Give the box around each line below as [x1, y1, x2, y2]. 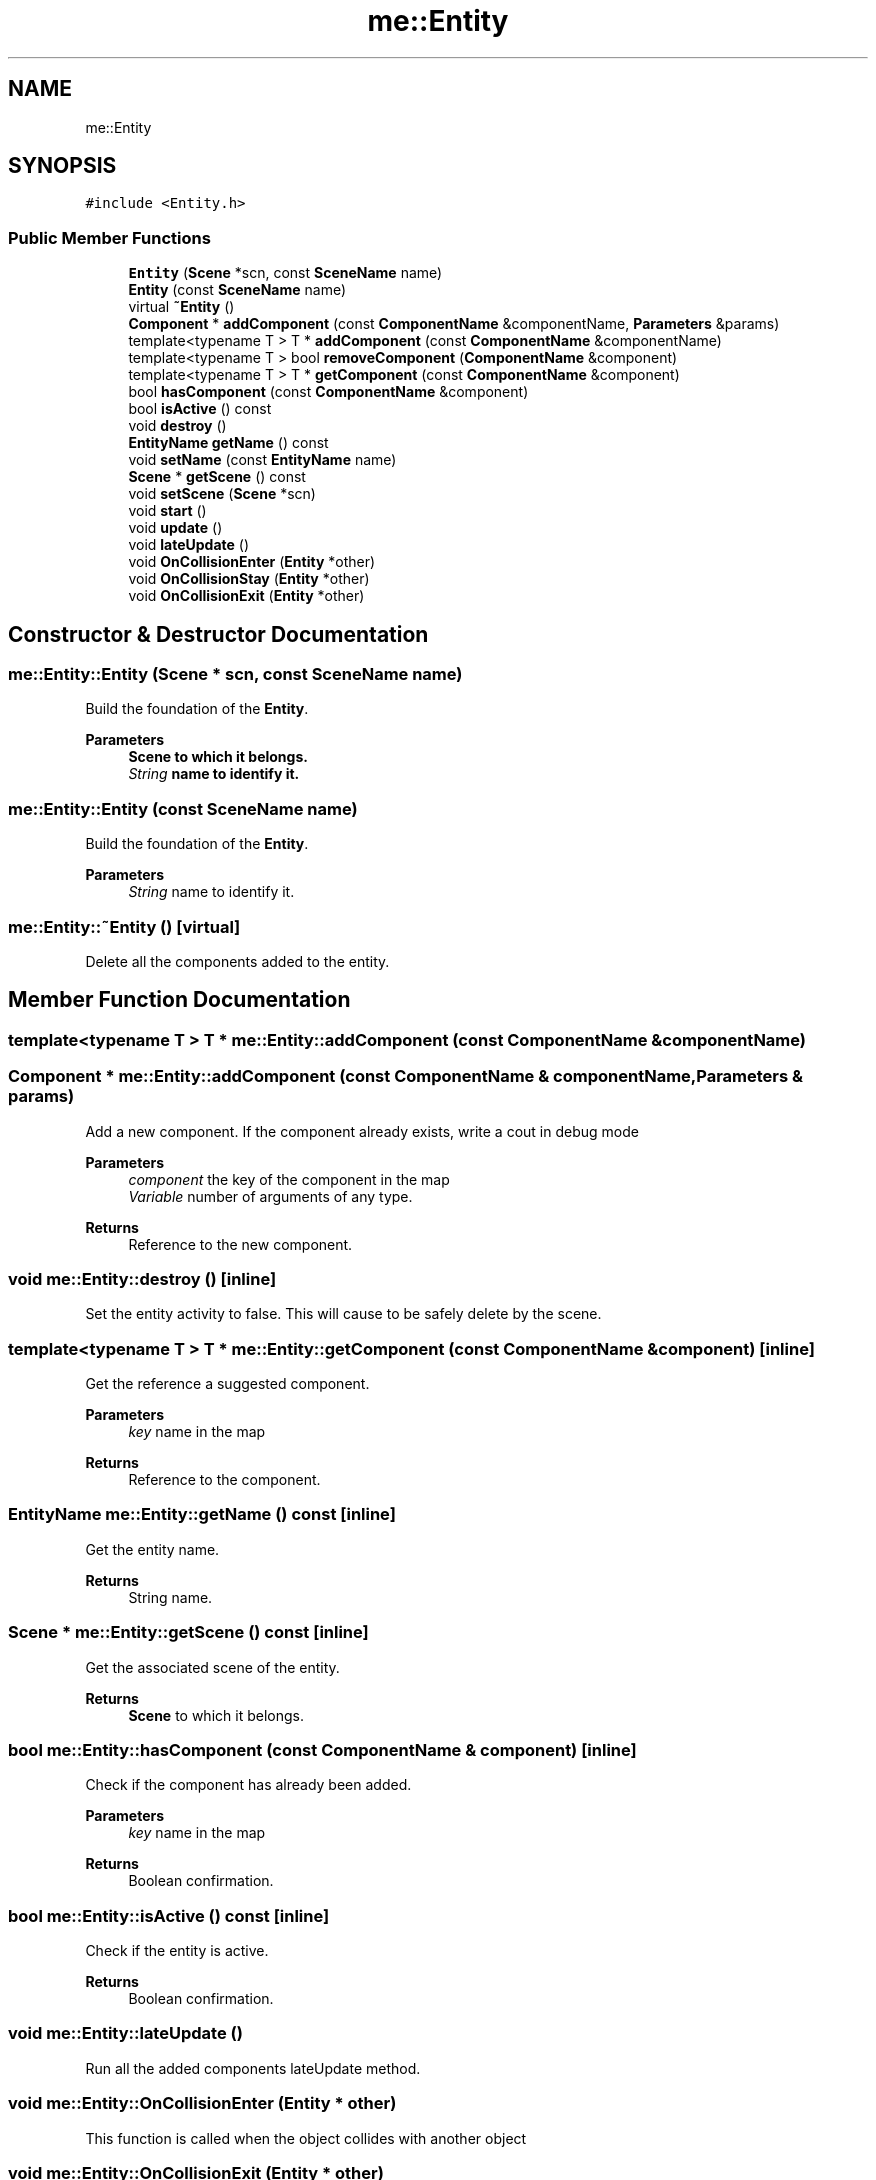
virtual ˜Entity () [128, 298, 235, 316]
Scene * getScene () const [128, 468, 306, 486]
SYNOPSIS [8, 153, 117, 179]
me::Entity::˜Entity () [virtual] [8, 916, 241, 937]
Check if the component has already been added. [85, 1776, 412, 1794]
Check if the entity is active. [85, 1942, 269, 1959]
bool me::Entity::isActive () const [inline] [8, 1905, 330, 1926]
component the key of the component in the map [128, 1170, 450, 1188]
